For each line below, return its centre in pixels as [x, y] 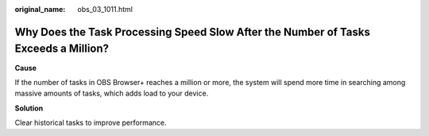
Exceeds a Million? [62, 49]
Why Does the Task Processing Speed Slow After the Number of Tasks [193, 32]
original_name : [40, 9]
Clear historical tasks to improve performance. [91, 122]
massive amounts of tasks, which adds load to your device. [112, 93]
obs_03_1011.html [105, 9]
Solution [29, 108]
